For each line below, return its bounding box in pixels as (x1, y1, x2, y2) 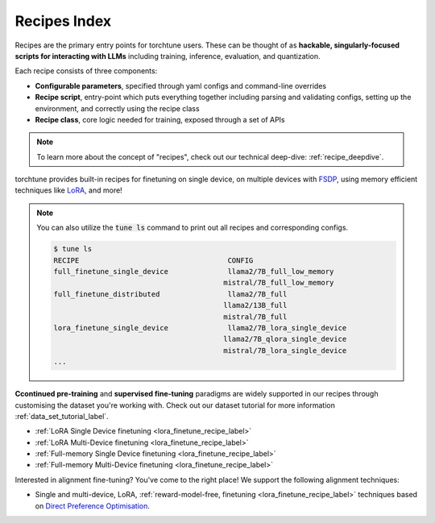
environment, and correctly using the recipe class (35, 103, 201, 113)
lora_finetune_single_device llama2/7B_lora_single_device (53, 323, 347, 332)
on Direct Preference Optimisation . (35, 500, 151, 511)
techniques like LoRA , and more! (14, 185, 122, 195)
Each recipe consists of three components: (14, 66, 158, 76)
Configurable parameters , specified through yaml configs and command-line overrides (35, 81, 326, 90)
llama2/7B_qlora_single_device (222, 334, 347, 344)
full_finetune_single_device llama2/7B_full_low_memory (53, 267, 334, 276)
